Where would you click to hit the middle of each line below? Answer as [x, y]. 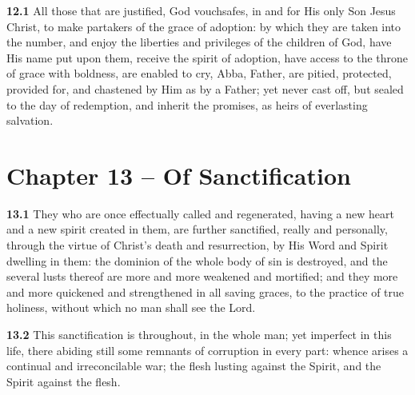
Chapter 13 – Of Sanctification [179, 175]
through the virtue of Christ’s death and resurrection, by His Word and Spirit [198, 245]
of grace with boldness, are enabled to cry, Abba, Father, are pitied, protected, [199, 73]
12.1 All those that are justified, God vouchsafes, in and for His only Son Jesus [201, 10]
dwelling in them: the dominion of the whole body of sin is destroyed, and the [197, 260]
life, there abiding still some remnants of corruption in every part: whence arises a [207, 350]
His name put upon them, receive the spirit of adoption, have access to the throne [207, 57]
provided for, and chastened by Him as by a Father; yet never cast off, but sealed [205, 88]
